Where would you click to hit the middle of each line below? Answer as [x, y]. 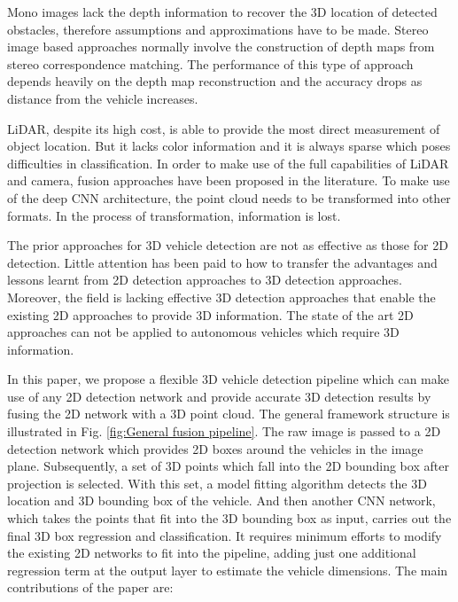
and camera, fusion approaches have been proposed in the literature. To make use [229, 180]
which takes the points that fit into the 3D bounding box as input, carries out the [229, 518]
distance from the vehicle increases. [103, 98]
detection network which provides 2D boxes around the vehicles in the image [215, 448]
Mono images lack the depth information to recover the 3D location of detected [222, 12]
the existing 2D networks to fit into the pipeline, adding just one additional [212, 553]
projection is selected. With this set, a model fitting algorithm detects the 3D [217, 483]
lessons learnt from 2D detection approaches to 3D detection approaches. [205, 280]
